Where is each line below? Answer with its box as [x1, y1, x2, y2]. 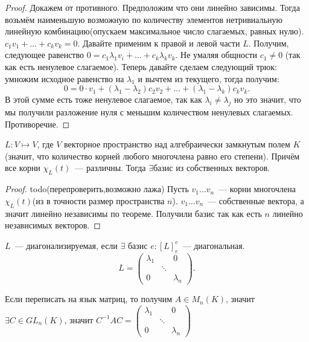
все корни [5, 161, 40, 174]
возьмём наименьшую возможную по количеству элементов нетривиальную [5, 13, 282, 25]
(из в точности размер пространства [32, 194, 165, 207]
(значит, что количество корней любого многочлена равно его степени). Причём [5, 149, 300, 162]
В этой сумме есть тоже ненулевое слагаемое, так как [5, 93, 202, 106]
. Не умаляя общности [175, 48, 258, 61]
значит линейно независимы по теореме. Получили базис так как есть [5, 207, 262, 219]
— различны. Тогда [75, 161, 146, 174]
